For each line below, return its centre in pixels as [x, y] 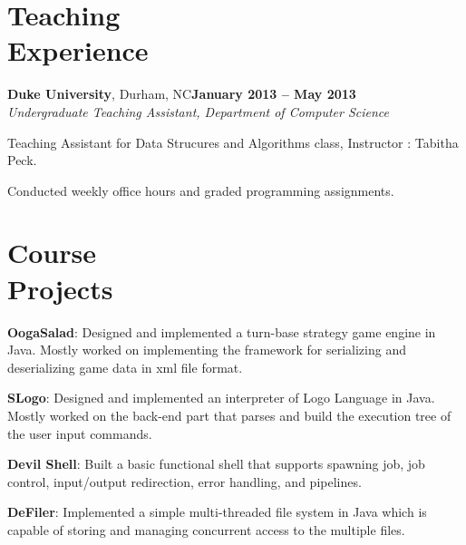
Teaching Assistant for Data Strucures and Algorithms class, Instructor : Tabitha [233, 142]
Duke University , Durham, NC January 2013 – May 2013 [182, 94]
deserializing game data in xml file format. [125, 367]
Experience [78, 50]
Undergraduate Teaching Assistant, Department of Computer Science [199, 111]
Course [52, 253]
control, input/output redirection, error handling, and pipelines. [184, 481]
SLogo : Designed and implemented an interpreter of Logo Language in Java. [221, 398]
